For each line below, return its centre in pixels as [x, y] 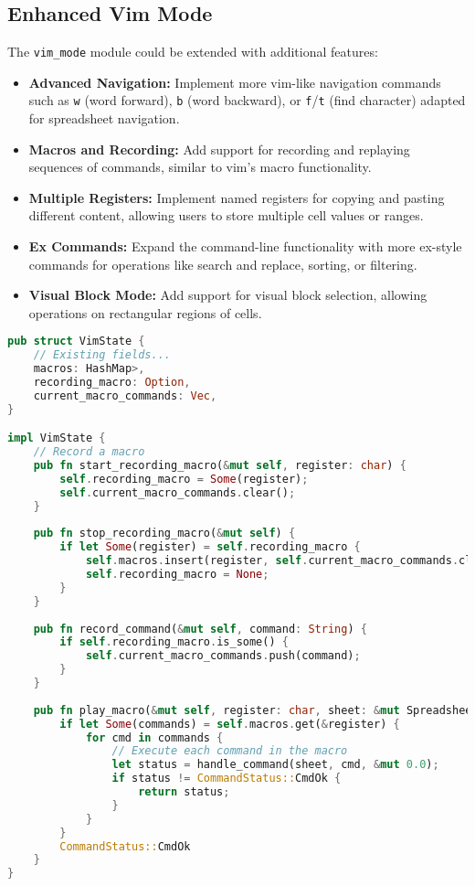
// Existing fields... [102, 355]
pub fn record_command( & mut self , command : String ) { [200, 629]
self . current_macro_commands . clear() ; [178, 492]
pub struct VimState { [76, 342]
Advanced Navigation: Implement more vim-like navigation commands [235, 82]
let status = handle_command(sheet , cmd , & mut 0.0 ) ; [275, 765]
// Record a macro [89, 452]
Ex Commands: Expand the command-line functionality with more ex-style [245, 246]
